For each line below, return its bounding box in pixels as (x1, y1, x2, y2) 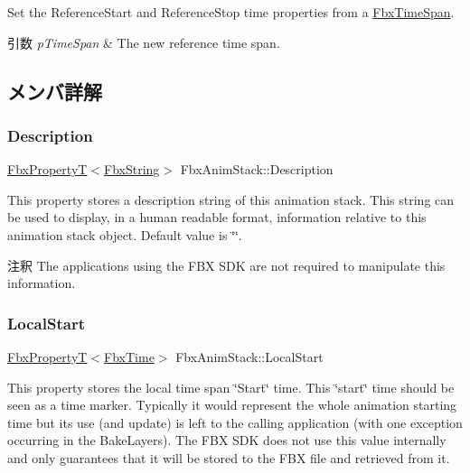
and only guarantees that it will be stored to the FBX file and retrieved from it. (7, 448, 450, 467)
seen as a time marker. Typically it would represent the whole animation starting (7, 395, 457, 414)
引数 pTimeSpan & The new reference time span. (7, 32, 280, 51)
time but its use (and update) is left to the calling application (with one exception (7, 413, 463, 431)
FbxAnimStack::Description (180, 160, 334, 179)
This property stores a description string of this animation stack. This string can (7, 190, 455, 209)
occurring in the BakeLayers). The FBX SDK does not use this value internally (7, 431, 446, 450)
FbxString (104, 160, 160, 179)
